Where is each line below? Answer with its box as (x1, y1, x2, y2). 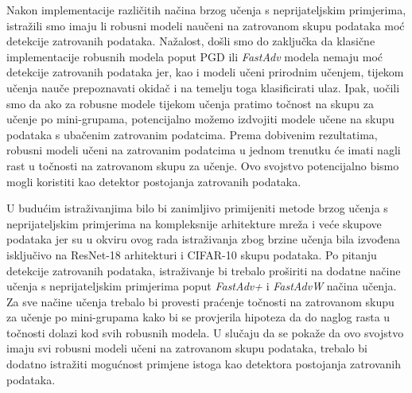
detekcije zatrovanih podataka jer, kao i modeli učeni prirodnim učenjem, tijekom (6, 64, 404, 80)
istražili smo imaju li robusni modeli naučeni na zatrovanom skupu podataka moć (6, 17, 405, 33)
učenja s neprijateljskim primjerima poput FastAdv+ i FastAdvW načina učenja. (6, 278, 397, 294)
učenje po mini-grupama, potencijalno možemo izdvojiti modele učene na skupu (6, 111, 395, 127)
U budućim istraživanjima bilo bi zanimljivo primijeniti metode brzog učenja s (6, 200, 388, 216)
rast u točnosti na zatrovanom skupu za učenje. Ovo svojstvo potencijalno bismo (6, 157, 399, 173)
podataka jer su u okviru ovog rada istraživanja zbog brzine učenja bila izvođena (6, 231, 401, 247)
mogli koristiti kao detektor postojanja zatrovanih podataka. (6, 173, 301, 189)
